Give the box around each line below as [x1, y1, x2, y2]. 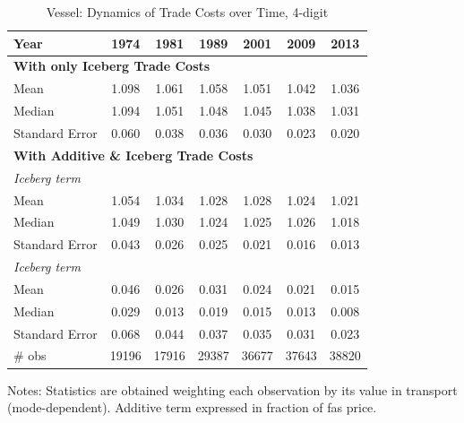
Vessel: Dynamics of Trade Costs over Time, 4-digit [46, 3, 329, 21]
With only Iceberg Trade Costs [13, 56, 211, 75]
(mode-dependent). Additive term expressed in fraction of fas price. [7, 398, 377, 417]
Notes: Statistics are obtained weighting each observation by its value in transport [7, 380, 458, 399]
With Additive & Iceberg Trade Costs [13, 145, 253, 164]
